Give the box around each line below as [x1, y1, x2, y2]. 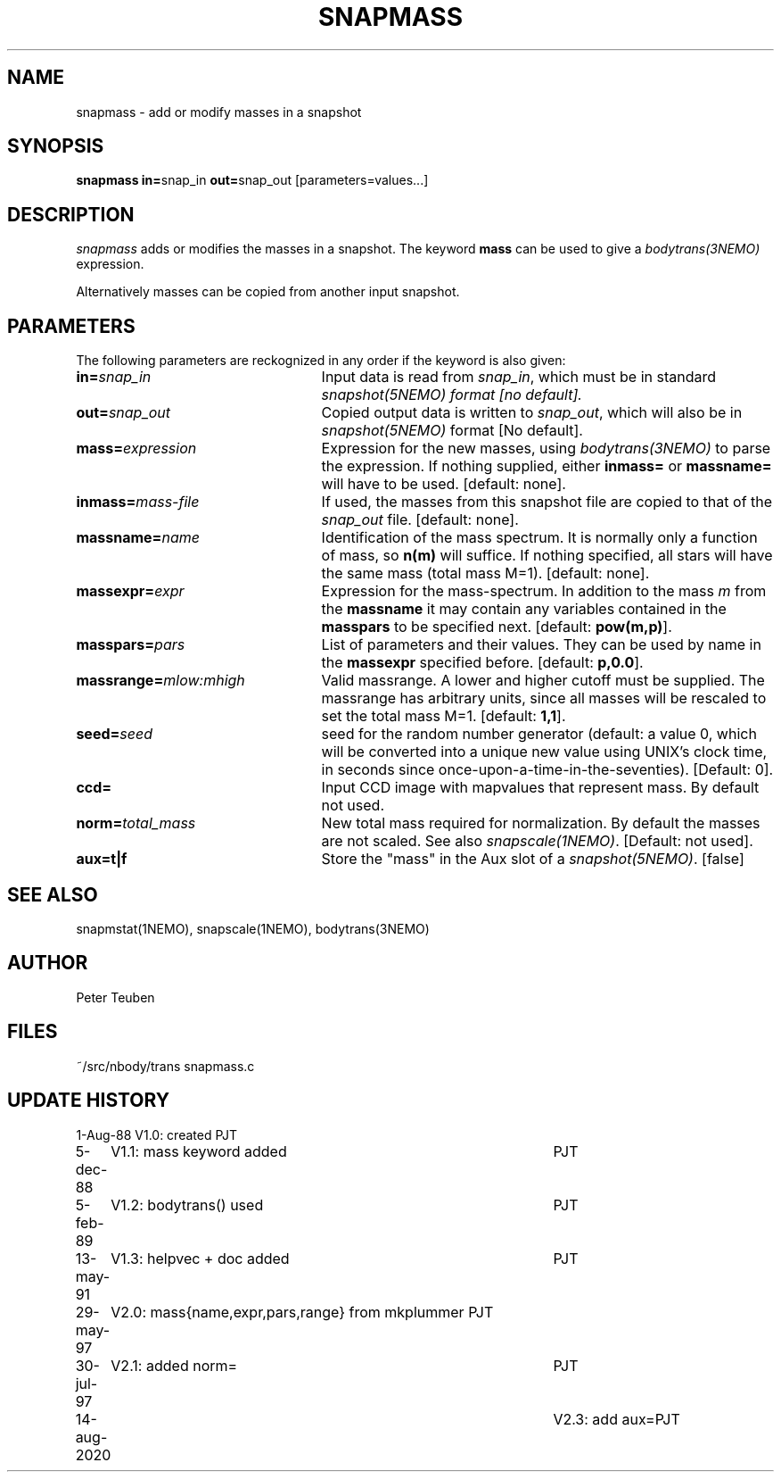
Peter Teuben [76, 989, 155, 1005]
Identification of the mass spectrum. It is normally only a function [321, 528, 758, 547]
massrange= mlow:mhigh [76, 671, 245, 690]
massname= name [76, 528, 200, 547]
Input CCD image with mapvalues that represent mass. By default [321, 778, 760, 797]
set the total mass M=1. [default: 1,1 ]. [321, 707, 566, 726]
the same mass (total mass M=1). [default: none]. [321, 564, 650, 583]
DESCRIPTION [7, 203, 135, 226]
